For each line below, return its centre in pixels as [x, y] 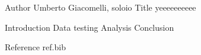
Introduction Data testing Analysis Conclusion [90, 27]
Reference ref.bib [35, 47]
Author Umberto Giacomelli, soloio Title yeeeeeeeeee [100, 7]
